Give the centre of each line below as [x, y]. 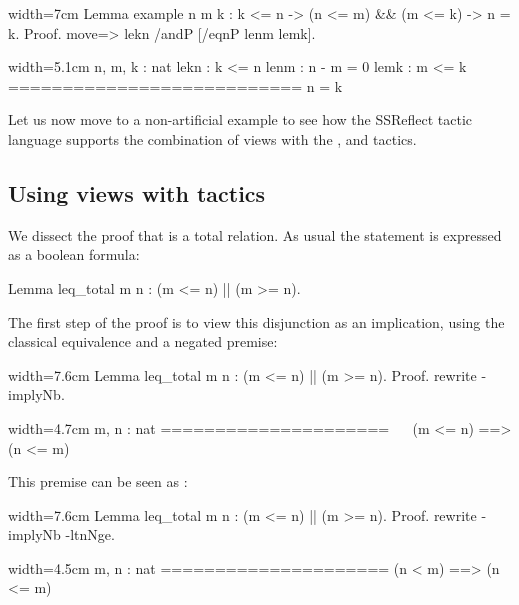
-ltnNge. [90, 534]
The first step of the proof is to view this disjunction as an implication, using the [256, 321]
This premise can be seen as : [98, 481]
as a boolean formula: [74, 254]
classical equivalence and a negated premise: [143, 341]
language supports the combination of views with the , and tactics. [212, 138]
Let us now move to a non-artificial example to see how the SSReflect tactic [240, 119]
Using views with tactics [137, 192]
